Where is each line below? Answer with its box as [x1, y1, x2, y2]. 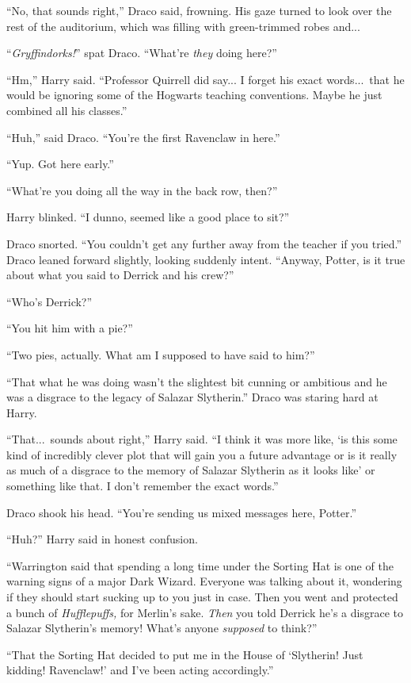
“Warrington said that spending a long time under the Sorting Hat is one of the [6, 557, 394, 574]
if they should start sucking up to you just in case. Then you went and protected [6, 589, 398, 605]
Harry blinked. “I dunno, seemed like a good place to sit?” [6, 209, 290, 225]
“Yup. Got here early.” [6, 155, 114, 172]
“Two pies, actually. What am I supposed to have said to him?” [6, 346, 315, 363]
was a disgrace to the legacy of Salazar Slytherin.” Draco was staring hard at [6, 389, 379, 405]
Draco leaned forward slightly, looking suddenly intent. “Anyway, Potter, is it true [6, 251, 405, 267]
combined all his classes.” [6, 102, 127, 118]
